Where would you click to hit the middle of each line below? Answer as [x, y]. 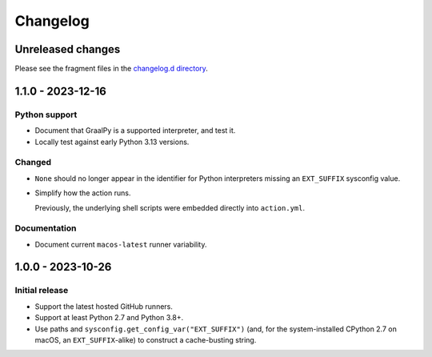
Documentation [46, 228]
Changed [33, 162]
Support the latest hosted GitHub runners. [104, 306]
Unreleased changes [68, 49]
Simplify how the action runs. [83, 193]
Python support [46, 114]
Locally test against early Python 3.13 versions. [112, 142]
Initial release [42, 291]
